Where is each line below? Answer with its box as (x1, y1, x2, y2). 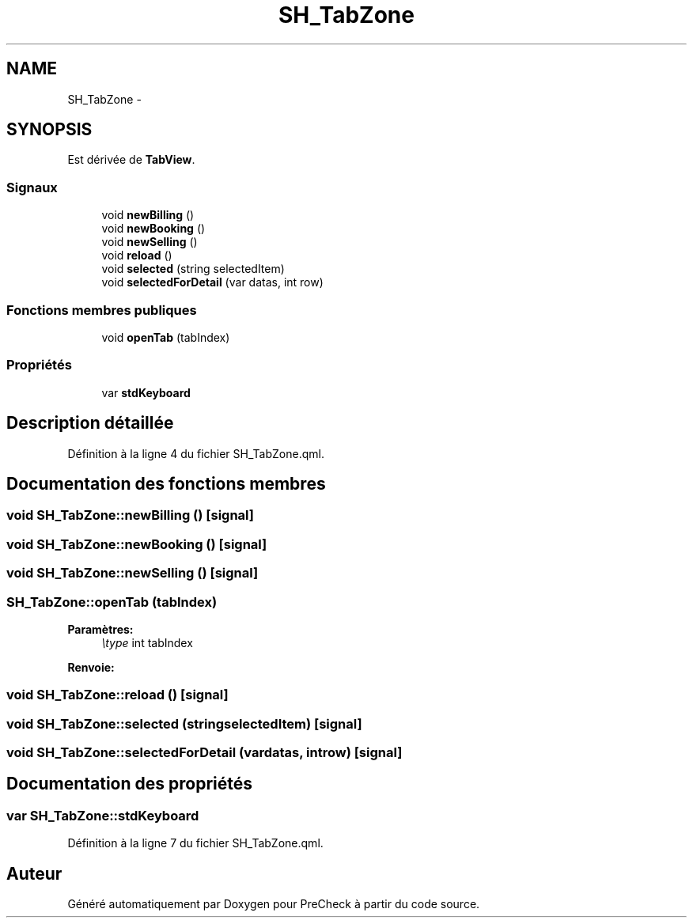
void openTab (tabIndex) (101, 330, 230, 344)
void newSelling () (101, 235, 198, 249)
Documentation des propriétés (6, 774, 252, 794)
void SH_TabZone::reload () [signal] (6, 687, 229, 703)
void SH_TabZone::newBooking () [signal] (6, 536, 267, 552)
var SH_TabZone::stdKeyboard (6, 807, 199, 824)
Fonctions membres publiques (6, 301, 197, 318)
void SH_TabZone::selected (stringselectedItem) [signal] (6, 715, 362, 732)
